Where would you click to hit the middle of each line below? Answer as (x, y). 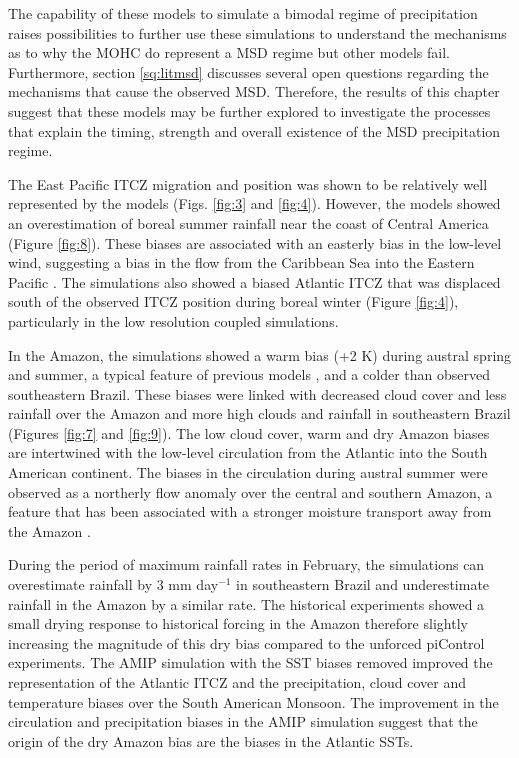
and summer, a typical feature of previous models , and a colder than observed (249, 374)
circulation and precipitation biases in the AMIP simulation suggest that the (243, 721)
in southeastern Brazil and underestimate (363, 584)
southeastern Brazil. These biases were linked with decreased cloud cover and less (257, 393)
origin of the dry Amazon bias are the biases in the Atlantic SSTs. (211, 740)
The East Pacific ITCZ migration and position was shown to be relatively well (248, 183)
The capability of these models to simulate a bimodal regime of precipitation (243, 13)
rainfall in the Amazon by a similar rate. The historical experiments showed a (246, 603)
